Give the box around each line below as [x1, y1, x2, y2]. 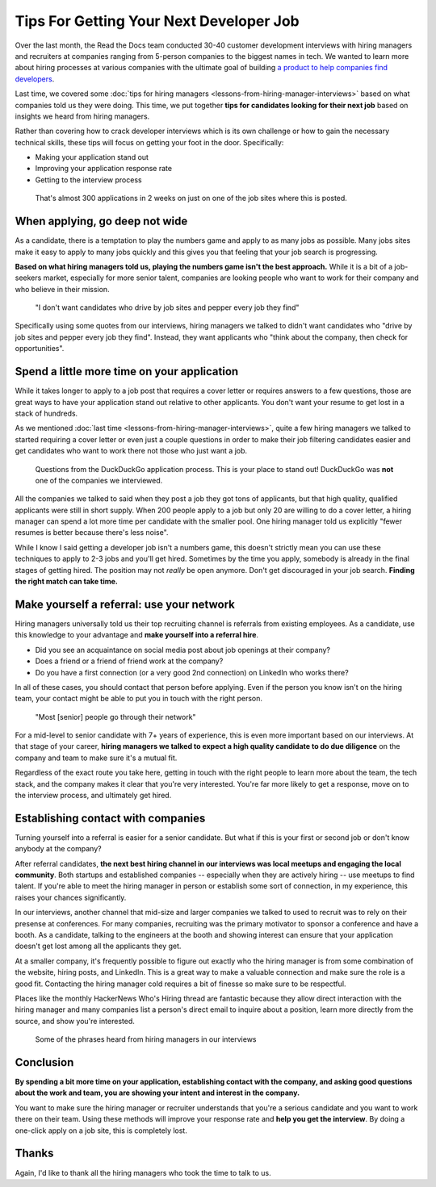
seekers [15, 273, 42, 282]
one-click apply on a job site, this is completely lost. [15, 1126, 187, 1135]
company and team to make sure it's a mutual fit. [15, 753, 178, 763]
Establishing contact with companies [15, 811, 206, 825]
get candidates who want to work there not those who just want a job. [15, 446, 248, 456]
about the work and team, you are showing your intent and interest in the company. [15, 1088, 300, 1097]
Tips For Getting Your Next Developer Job [15, 12, 300, 30]
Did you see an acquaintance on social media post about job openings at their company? [35, 645, 331, 654]
